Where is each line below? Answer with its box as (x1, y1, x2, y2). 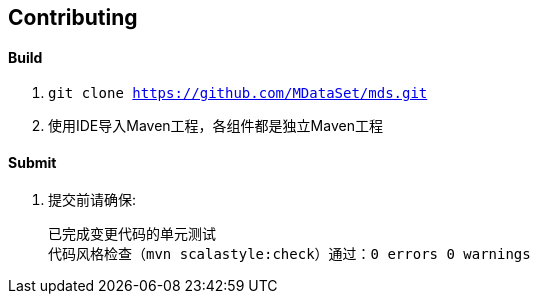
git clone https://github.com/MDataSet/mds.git (48, 85, 428, 102)
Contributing (8, 5, 138, 30)
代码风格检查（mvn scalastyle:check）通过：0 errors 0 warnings (48, 246, 531, 263)
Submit (8, 153, 57, 171)
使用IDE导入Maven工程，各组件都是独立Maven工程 (48, 117, 383, 135)
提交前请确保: (48, 191, 137, 209)
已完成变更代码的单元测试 (48, 226, 216, 243)
